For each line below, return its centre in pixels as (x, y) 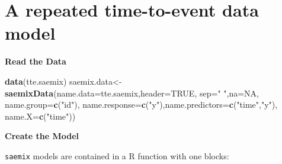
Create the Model (42, 136)
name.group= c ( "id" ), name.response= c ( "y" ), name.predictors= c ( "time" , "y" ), (141, 104)
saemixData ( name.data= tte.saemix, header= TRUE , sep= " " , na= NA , (132, 93)
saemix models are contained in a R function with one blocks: (117, 155)
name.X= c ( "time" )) (40, 116)
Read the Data (36, 61)
